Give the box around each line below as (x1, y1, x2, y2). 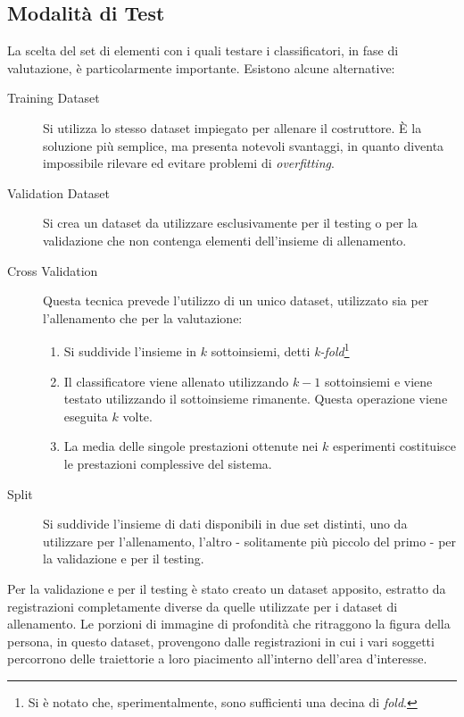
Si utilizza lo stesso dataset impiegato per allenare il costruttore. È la (43, 118, 422, 137)
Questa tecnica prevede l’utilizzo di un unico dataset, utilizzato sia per (43, 291, 429, 310)
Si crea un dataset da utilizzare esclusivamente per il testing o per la (43, 213, 418, 232)
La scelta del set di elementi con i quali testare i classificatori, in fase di (7, 41, 399, 60)
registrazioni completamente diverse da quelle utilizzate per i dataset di (7, 596, 398, 615)
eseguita (63, 406, 108, 425)
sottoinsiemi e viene (324, 371, 433, 390)
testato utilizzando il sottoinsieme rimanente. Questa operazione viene (63, 389, 448, 408)
